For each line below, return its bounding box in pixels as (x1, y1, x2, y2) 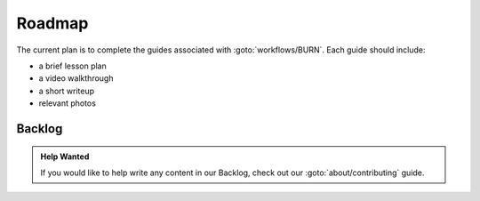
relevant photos (38, 98, 97, 109)
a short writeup (38, 85, 95, 96)
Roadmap (16, 13, 89, 33)
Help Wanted (40, 151, 90, 162)
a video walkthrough (38, 73, 114, 84)
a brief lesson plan (38, 60, 107, 71)
